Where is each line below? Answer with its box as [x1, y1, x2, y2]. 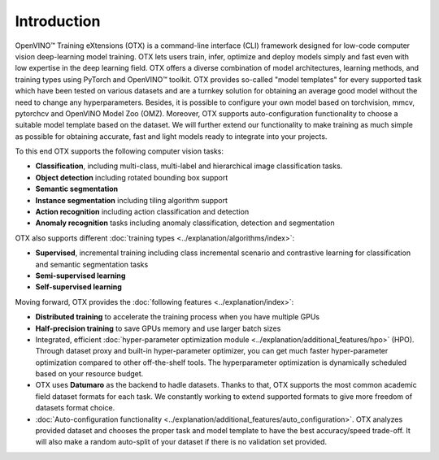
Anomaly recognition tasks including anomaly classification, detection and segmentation [35, 218, 335, 228]
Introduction [15, 12, 101, 30]
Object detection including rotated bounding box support [35, 172, 228, 182]
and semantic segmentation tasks [35, 259, 149, 269]
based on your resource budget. [35, 369, 144, 379]
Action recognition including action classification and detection [35, 207, 250, 217]
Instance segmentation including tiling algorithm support [35, 195, 228, 205]
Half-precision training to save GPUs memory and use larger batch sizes [35, 323, 281, 333]
